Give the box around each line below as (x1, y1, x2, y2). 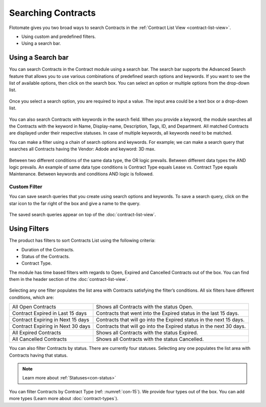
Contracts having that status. (9, 352, 68, 358)
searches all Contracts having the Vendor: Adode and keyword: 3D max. (9, 146, 156, 152)
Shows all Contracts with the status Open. (96, 304, 193, 310)
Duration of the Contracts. (21, 246, 75, 252)
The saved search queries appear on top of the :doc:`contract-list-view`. (9, 212, 156, 218)
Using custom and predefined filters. (21, 34, 96, 39)
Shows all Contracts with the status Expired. (96, 329, 199, 336)
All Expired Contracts (12, 329, 62, 336)
